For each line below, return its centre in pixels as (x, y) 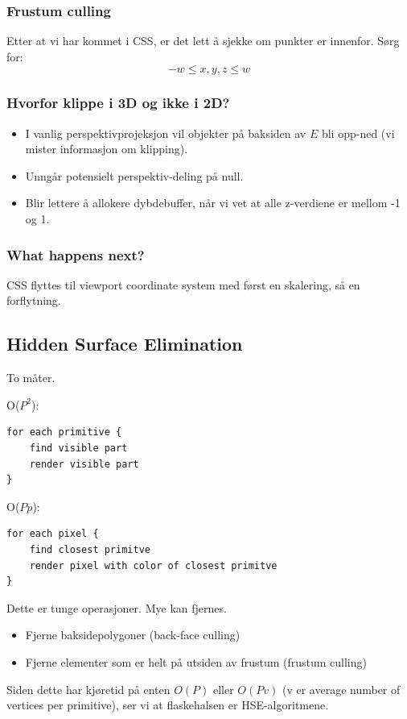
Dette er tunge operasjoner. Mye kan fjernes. (117, 607)
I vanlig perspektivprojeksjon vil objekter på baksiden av (166, 133)
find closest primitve (90, 549)
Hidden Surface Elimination (125, 344)
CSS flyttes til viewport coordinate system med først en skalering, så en (183, 284)
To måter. (31, 378)
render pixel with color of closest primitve (153, 565)
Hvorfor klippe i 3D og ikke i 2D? (118, 103)
